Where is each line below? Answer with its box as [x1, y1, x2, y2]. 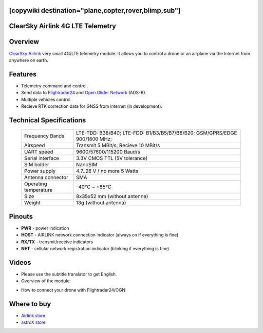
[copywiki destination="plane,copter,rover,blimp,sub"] [9, 6, 181, 15]
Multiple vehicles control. [21, 97, 72, 102]
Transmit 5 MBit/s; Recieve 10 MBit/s [76, 142, 160, 149]
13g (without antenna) [76, 199, 126, 206]
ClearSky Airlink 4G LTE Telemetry [9, 22, 116, 30]
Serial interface [24, 155, 59, 162]
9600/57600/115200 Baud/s [76, 149, 141, 156]
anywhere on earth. [9, 57, 48, 63]
